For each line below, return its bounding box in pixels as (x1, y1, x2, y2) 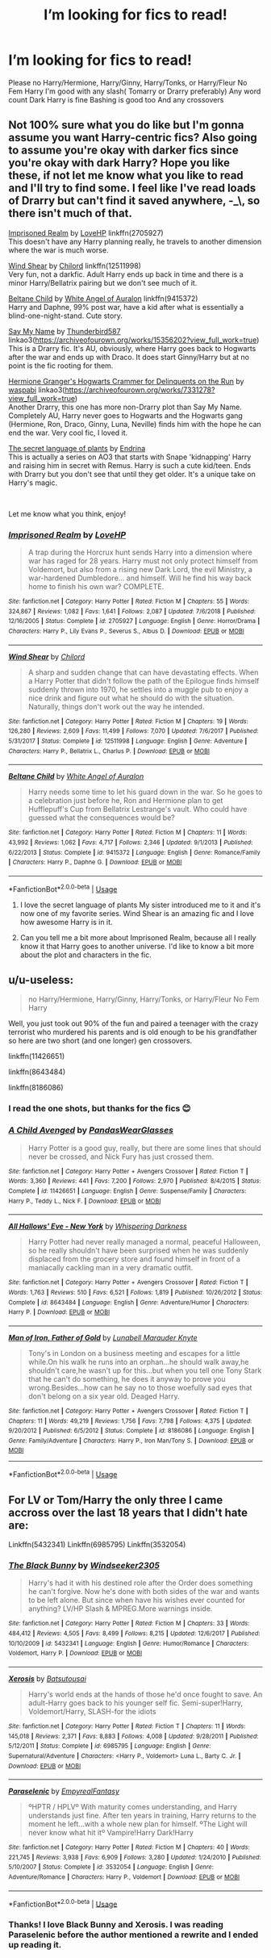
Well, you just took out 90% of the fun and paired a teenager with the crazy (8, 1019, 259, 1028)
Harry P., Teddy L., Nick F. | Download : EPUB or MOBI (8, 1197, 161, 1205)
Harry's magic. (8, 478, 58, 487)
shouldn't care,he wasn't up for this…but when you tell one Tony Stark (27, 1366, 262, 1375)
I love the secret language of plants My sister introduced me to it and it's (19, 900, 261, 910)
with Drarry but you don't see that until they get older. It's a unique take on (8, 469, 256, 479)
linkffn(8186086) (8, 1083, 64, 1093)
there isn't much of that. (8, 207, 133, 220)
